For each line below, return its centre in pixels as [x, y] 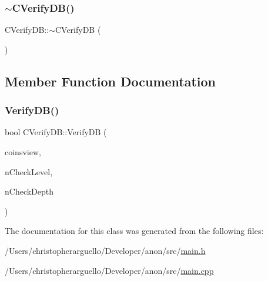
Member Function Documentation [110, 81]
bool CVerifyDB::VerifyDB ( [56, 132]
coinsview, [23, 152]
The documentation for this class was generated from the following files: [134, 231]
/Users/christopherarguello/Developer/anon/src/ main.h [105, 250]
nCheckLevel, [29, 171]
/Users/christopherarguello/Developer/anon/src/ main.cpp [109, 270]
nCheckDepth [29, 191]
